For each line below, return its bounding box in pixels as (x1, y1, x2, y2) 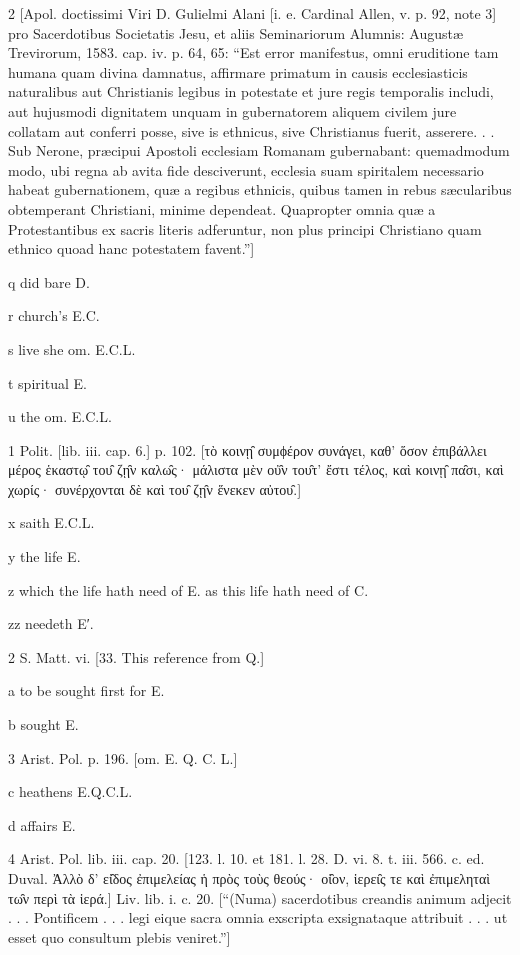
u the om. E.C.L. (8, 406, 112, 427)
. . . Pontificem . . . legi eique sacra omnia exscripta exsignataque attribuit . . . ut (8, 907, 508, 928)
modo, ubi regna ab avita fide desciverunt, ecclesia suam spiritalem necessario (8, 159, 484, 180)
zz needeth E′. (8, 613, 94, 634)
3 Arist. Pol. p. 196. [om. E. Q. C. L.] (8, 747, 238, 768)
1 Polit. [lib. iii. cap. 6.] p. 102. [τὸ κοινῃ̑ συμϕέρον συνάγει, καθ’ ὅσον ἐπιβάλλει (8, 439, 487, 460)
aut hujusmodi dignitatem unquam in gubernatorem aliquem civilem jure (8, 100, 457, 121)
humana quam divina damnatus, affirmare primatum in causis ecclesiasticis (8, 61, 468, 82)
